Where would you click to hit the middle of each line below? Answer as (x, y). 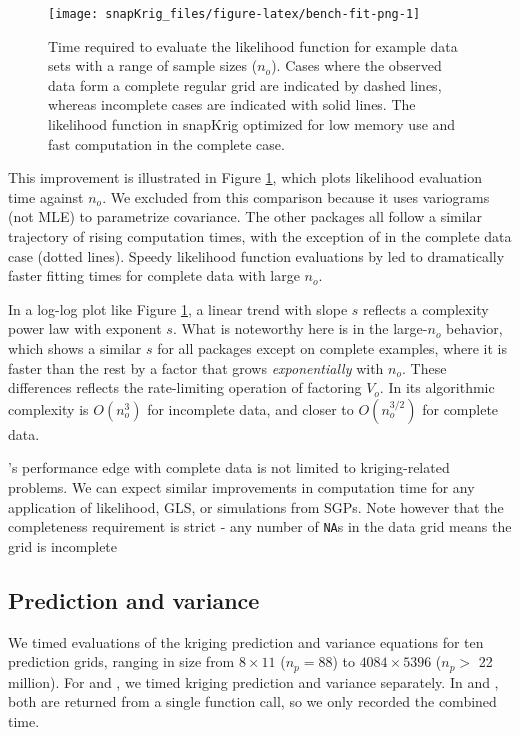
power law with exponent (85, 328)
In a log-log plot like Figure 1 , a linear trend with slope (178, 308)
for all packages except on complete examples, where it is (332, 347)
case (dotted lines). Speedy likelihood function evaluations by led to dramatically (256, 255)
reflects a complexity (426, 308)
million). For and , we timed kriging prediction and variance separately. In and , (253, 681)
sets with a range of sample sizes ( (153, 65)
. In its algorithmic (437, 387)
